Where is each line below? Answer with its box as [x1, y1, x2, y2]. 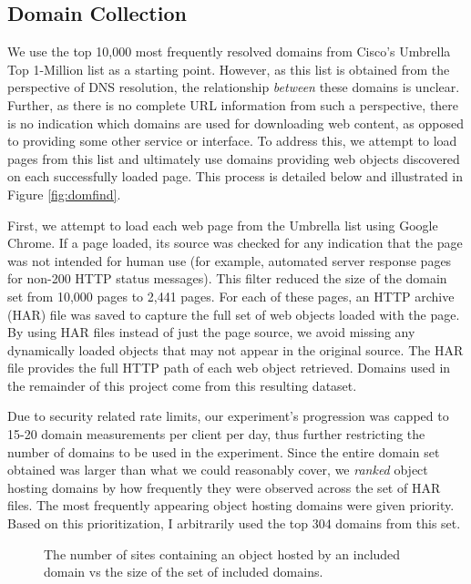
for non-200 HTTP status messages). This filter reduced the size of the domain [7, 269, 447, 288]
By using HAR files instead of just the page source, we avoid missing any [7, 323, 415, 342]
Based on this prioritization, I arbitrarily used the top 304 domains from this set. [7, 514, 461, 533]
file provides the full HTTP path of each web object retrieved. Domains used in [7, 358, 451, 377]
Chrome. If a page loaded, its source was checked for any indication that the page [7, 233, 463, 252]
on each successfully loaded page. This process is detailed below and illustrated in [7, 167, 464, 186]
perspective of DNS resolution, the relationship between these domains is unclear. [7, 77, 460, 97]
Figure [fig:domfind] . [7, 184, 121, 203]
